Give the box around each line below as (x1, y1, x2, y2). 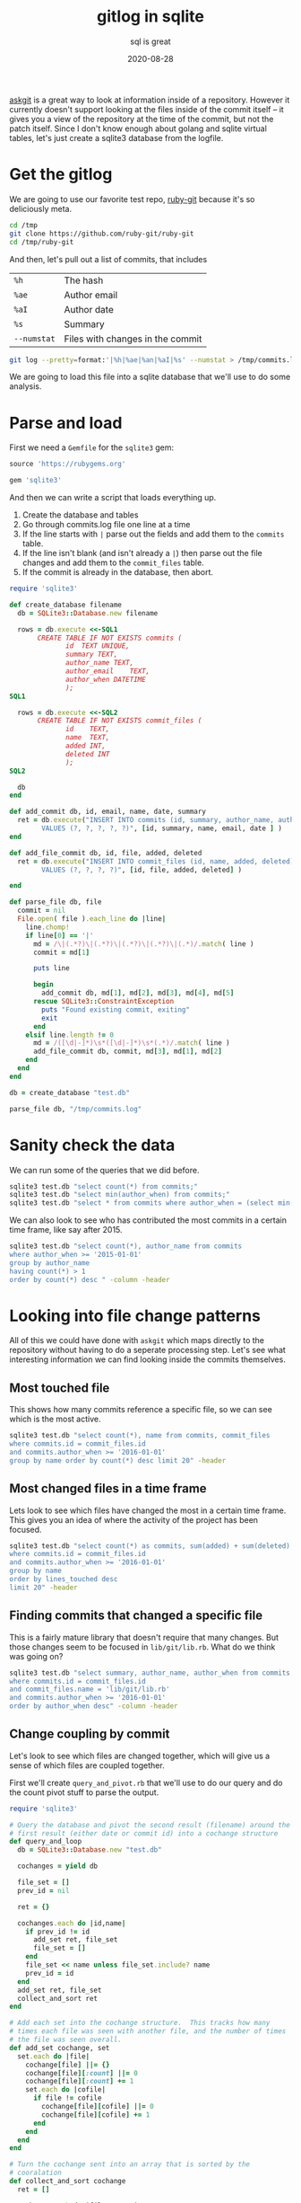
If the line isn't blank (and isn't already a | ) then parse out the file (21, 548, 262, 559)
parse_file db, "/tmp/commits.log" (9, 1104, 142, 1113)
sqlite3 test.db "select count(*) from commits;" (9, 1181, 199, 1191)
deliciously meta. (9, 203, 73, 214)
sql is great (129, 36, 172, 47)
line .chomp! (25, 923, 70, 932)
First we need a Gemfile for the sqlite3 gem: (9, 442, 175, 453)
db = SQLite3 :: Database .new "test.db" (17, 1845, 163, 1854)
